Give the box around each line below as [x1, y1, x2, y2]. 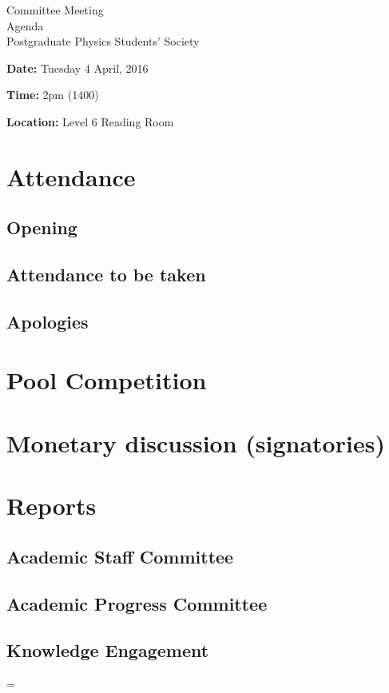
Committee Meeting [6, 2, 104, 18]
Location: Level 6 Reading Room [6, 113, 174, 129]
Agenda [6, 17, 44, 34]
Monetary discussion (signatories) [6, 426, 385, 459]
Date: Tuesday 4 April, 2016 [6, 59, 149, 76]
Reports [6, 489, 97, 522]
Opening [6, 215, 77, 240]
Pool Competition [6, 364, 207, 396]
